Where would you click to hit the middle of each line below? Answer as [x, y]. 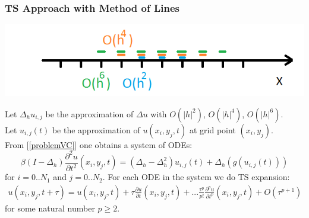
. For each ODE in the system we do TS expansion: [196, 177]
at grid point [212, 129]
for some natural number [50, 208]
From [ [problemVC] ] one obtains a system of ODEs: [99, 144]
